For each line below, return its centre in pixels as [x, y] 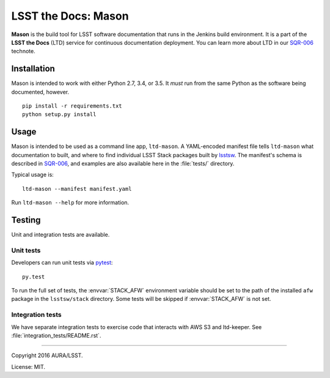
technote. [24, 51]
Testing [26, 220]
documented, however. [40, 92]
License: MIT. [28, 366]
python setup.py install [59, 114]
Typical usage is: [33, 175]
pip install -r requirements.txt [72, 106]
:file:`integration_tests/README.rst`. [56, 336]
